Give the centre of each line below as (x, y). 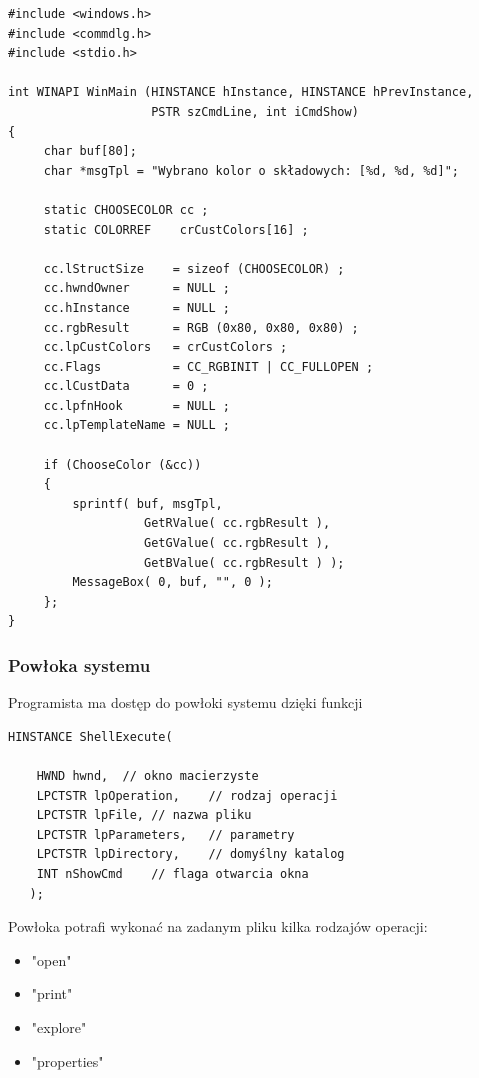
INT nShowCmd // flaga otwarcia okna (172, 873)
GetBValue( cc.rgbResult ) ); (244, 562)
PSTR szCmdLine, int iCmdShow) (255, 111)
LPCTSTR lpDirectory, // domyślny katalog (190, 854)
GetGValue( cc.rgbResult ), (237, 543)
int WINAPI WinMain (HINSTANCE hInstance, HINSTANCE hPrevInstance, (241, 92)
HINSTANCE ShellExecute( (90, 736)
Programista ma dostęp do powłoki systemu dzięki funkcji (185, 702)
